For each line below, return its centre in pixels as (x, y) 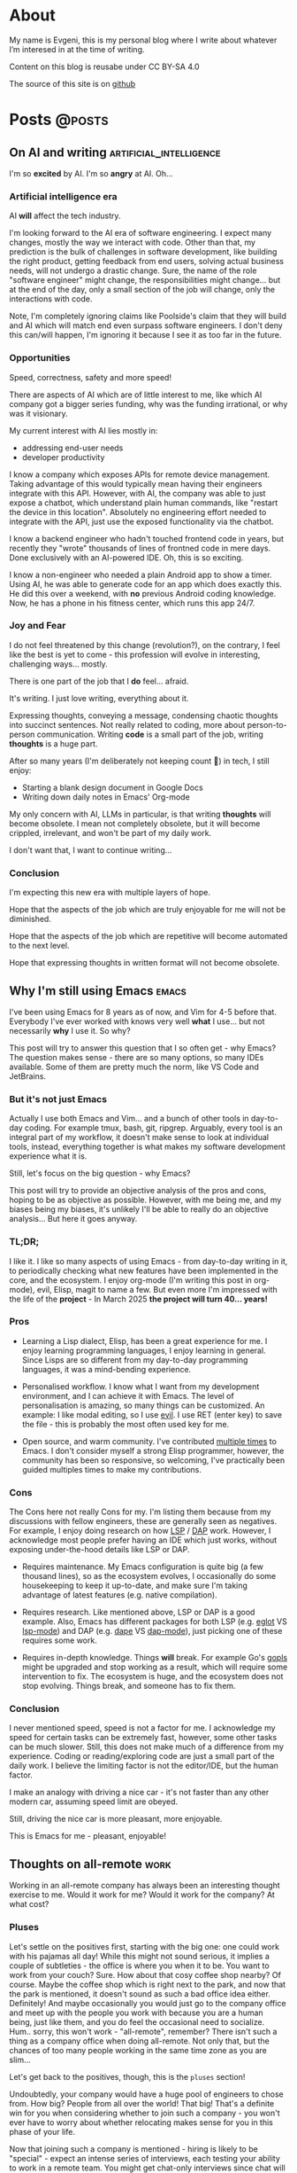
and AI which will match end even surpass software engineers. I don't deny (146, 325)
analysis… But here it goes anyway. (73, 1219)
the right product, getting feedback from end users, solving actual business (147, 262)
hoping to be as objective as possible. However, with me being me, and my (145, 1200)
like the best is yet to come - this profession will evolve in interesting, (135, 654)
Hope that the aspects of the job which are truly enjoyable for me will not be (147, 910)
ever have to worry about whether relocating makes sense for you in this (141, 2122)
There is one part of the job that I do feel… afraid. (99, 681)
